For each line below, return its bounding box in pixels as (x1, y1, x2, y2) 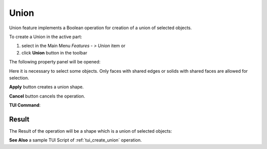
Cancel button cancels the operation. (9, 93, 86, 99)
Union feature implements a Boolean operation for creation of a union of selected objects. (9, 25, 192, 31)
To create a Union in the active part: (9, 34, 83, 40)
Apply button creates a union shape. (9, 84, 84, 90)
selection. (9, 75, 29, 81)
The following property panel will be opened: (9, 59, 101, 65)
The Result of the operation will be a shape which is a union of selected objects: (9, 128, 173, 134)
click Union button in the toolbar (21, 50, 88, 55)
